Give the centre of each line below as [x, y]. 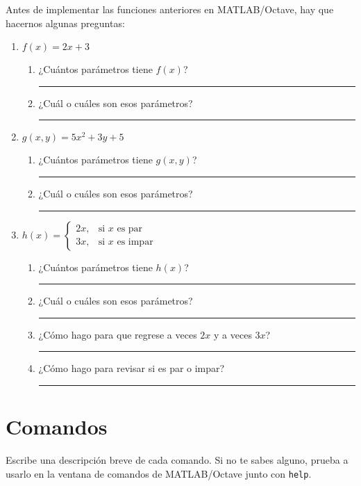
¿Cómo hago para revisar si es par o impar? [132, 368]
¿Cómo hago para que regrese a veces [118, 334]
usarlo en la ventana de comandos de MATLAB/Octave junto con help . [159, 473]
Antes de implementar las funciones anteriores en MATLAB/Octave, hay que [170, 9]
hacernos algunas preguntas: [65, 23]
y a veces [233, 334]
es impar [135, 242]
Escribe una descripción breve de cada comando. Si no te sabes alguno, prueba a [177, 460]
